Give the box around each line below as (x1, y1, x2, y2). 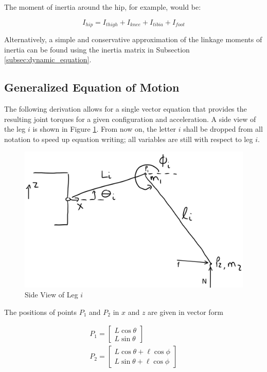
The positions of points (4, 306, 77, 317)
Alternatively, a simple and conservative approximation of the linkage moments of (4, 34, 262, 45)
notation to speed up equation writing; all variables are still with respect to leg (4, 133, 253, 144)
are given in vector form (148, 306, 223, 317)
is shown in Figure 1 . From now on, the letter (32, 123, 176, 134)
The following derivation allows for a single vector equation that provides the (4, 103, 247, 114)
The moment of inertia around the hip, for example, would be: (4, 2, 201, 12)
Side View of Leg (25, 289, 78, 300)
